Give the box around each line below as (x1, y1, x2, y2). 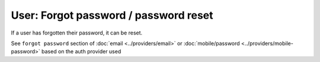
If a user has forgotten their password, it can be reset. (11, 29, 143, 36)
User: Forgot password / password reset (11, 9, 213, 22)
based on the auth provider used (41, 48, 121, 55)
